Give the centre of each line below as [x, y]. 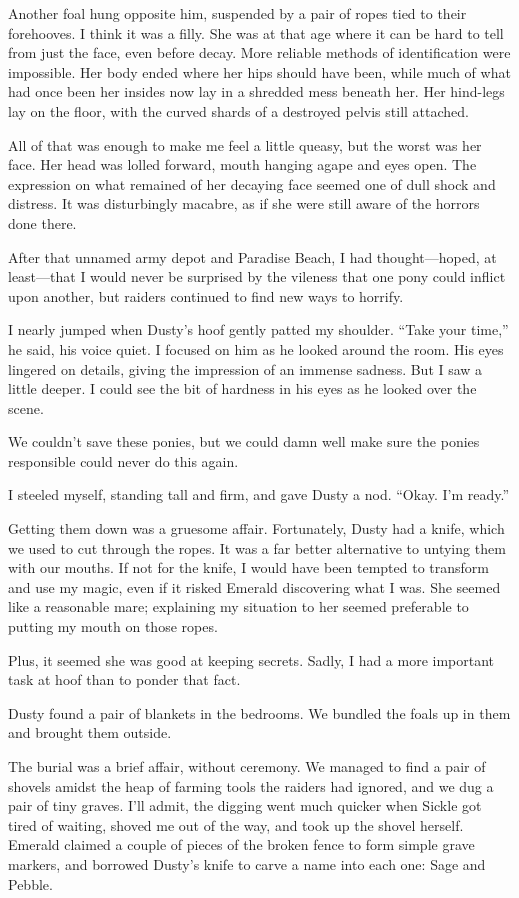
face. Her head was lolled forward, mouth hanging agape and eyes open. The [242, 164]
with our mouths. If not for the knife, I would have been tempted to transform [248, 567]
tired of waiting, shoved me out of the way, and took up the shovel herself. [236, 824]
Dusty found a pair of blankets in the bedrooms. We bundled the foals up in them [259, 712]
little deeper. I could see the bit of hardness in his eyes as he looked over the [242, 388]
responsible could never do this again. [123, 460]
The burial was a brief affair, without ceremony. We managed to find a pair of [247, 766]
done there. [42, 222]
